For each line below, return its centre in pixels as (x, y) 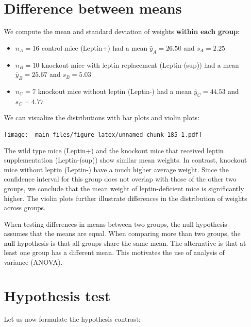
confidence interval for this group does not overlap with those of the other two (120, 179)
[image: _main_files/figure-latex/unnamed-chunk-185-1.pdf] (103, 135)
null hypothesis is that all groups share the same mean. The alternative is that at (125, 243)
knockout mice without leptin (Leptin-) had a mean (115, 91)
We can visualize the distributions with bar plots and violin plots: (102, 118)
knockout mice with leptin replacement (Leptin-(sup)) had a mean (140, 64)
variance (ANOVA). (33, 262)
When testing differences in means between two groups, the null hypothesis (116, 224)
